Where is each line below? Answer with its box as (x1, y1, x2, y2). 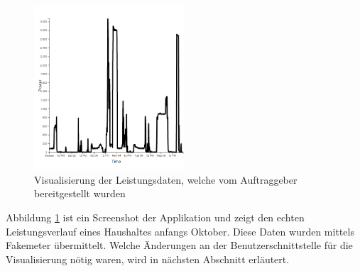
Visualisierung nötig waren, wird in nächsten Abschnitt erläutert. (6, 251, 290, 266)
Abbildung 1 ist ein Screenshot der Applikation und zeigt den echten (6, 209, 305, 224)
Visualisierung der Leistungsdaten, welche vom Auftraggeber (34, 172, 298, 187)
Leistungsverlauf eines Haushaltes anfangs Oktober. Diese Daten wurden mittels (6, 223, 354, 238)
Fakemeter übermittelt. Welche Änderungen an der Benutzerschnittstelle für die (6, 238, 353, 253)
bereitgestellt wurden (34, 186, 126, 201)
